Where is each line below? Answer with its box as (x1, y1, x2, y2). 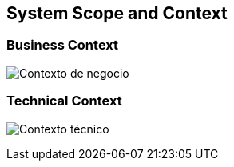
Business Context (6, 37, 119, 54)
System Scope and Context (6, 3, 228, 23)
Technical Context (6, 93, 122, 109)
